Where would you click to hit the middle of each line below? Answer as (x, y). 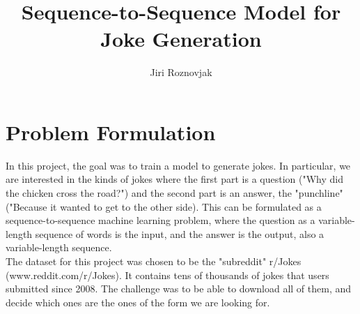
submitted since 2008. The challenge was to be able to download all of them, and (179, 289)
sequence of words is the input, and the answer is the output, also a (180, 233)
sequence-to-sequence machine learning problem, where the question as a (161, 220)
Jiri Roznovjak (181, 72)
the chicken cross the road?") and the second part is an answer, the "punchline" (174, 193)
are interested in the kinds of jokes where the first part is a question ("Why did (175, 179)
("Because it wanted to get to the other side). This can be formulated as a (164, 206)
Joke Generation (181, 39)
